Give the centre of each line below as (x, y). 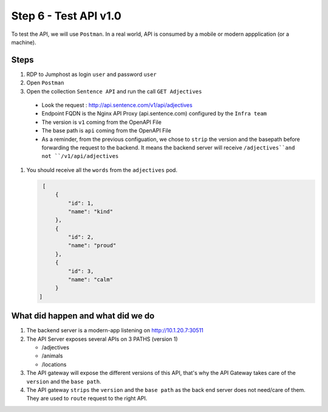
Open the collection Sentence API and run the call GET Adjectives (114, 91)
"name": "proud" (92, 245)
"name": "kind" (91, 211)
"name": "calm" (91, 280)
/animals (52, 356)
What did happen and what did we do (83, 316)
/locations (54, 364)
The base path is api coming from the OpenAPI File (106, 131)
